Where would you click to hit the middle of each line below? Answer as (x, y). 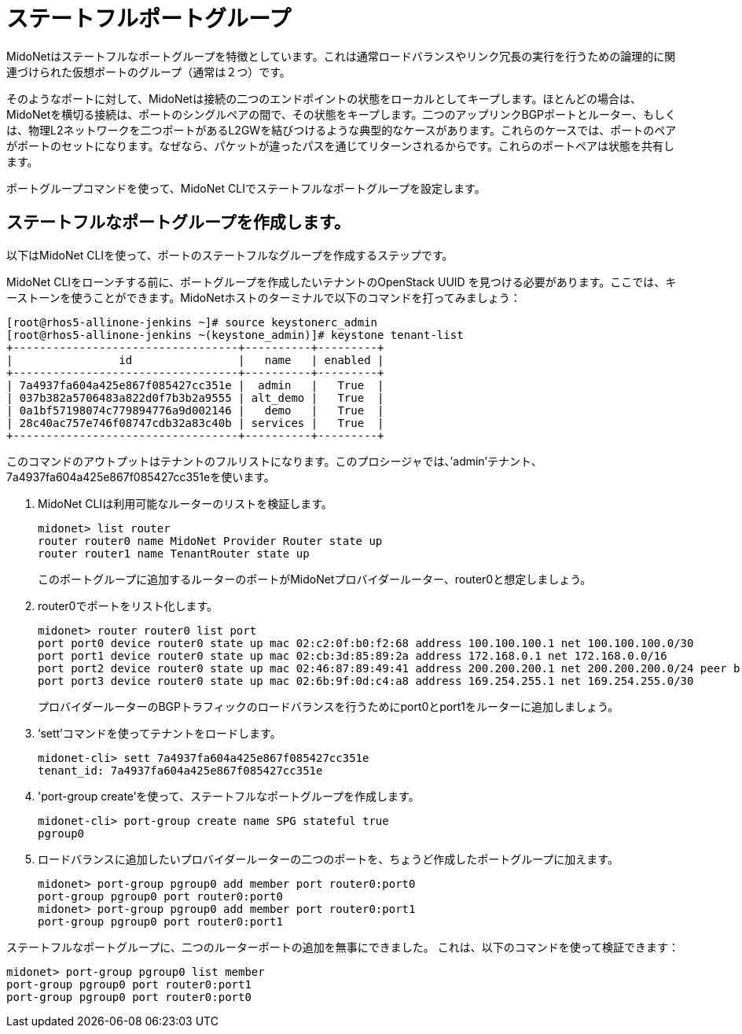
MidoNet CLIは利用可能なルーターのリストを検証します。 (185, 503)
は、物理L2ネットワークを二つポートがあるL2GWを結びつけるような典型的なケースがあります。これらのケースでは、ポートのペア (342, 130)
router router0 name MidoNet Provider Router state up (210, 541)
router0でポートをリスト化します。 (128, 605)
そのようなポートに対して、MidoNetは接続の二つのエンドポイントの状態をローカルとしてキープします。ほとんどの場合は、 (324, 98)
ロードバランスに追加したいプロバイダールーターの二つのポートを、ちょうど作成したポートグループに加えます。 (328, 859)
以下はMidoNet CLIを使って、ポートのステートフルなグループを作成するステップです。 (230, 255)
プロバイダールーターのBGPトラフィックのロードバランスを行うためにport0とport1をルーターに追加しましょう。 (329, 706)
